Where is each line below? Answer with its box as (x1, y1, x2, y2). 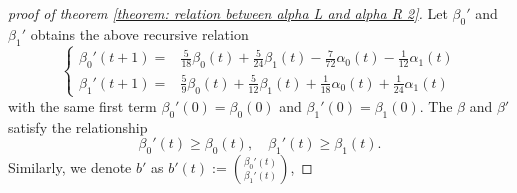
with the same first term (8, 95, 157, 116)
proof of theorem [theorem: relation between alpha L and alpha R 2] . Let (8, 3, 448, 23)
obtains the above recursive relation (30, 23, 249, 44)
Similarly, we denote (8, 156, 132, 177)
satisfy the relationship (8, 116, 148, 137)
